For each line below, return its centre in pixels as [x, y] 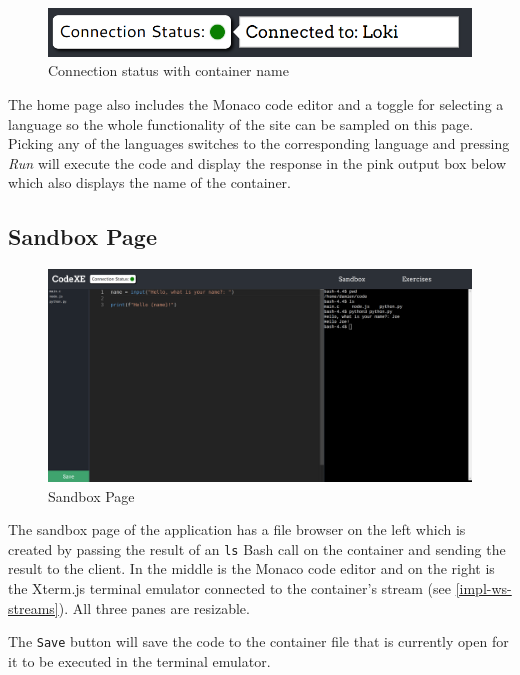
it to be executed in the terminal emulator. [139, 660]
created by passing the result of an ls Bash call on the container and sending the [257, 548]
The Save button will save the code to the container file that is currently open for [258, 641]
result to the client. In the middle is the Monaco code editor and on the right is [251, 568]
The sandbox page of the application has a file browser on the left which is [237, 529]
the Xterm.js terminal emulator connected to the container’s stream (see [230, 587]
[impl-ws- [483, 587]
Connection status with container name [168, 70]
